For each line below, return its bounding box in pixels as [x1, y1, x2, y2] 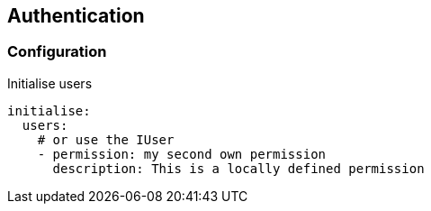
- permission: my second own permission [37, 146, 327, 161]
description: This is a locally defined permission [52, 161, 425, 176]
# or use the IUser [37, 132, 175, 147]
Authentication [7, 5, 145, 27]
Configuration [7, 42, 107, 61]
